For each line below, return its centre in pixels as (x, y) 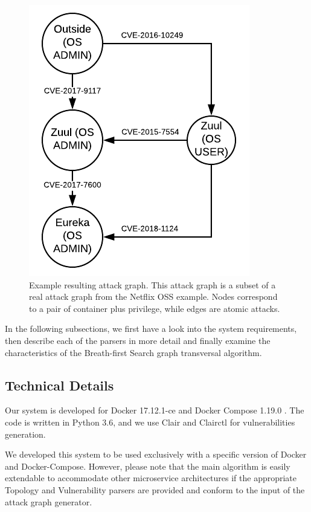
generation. (25, 434)
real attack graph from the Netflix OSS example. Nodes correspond (153, 297)
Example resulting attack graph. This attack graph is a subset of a (152, 284)
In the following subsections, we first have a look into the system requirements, (151, 329)
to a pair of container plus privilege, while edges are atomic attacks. (155, 308)
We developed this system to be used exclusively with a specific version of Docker (156, 454)
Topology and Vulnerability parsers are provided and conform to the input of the (155, 489)
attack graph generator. (49, 501)
